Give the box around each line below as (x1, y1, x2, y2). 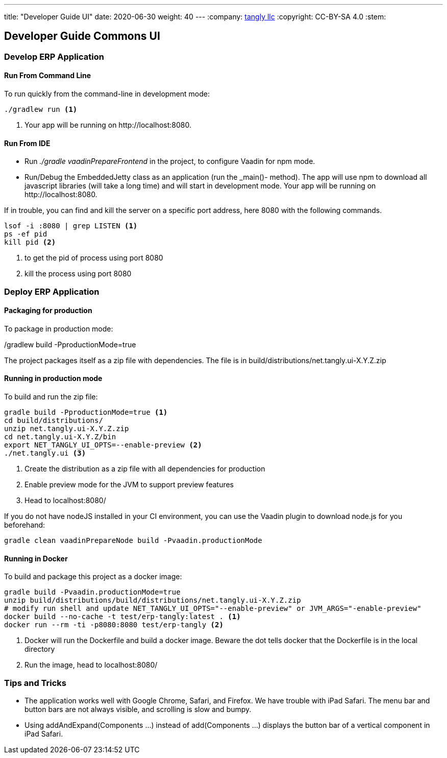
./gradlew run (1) (4, 105, 78, 114)
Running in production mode (4, 374, 103, 383)
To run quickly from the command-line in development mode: (4, 89, 210, 99)
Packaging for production (4, 306, 92, 315)
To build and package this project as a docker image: (4, 572, 182, 581)
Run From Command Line (4, 71, 91, 80)
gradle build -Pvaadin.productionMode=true (4, 588, 181, 597)
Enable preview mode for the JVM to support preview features (24, 480, 234, 489)
